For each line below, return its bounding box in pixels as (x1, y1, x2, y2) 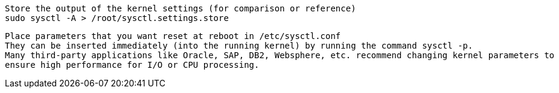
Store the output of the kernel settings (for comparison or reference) (5, 4, 356, 13)
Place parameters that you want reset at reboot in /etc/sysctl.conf (5, 31, 341, 41)
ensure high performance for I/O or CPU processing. (5, 60, 260, 70)
